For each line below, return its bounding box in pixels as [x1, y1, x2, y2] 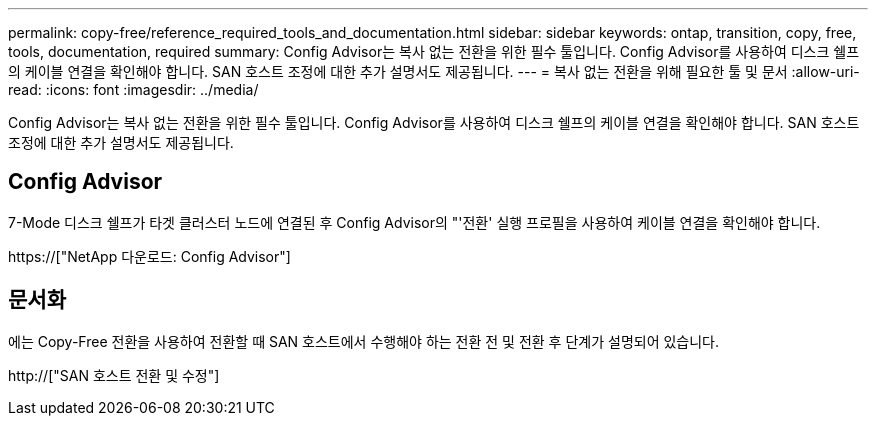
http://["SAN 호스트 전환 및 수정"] [8, 366, 220, 384]
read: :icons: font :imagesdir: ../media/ [8, 81, 259, 98]
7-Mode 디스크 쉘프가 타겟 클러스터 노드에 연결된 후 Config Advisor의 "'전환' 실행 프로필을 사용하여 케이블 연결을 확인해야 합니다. [8, 213, 821, 231]
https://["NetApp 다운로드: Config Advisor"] [8, 247, 291, 265]
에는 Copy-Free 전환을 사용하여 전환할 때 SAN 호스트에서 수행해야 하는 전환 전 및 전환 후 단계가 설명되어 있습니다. [8, 332, 720, 350]
